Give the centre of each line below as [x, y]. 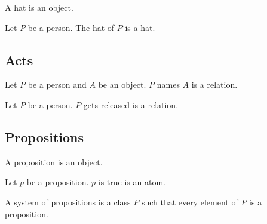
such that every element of [190, 202]
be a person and [57, 85]
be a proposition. [58, 182]
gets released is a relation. [131, 104]
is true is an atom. [132, 182]
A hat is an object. [39, 7]
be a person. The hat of [71, 27]
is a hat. [140, 27]
